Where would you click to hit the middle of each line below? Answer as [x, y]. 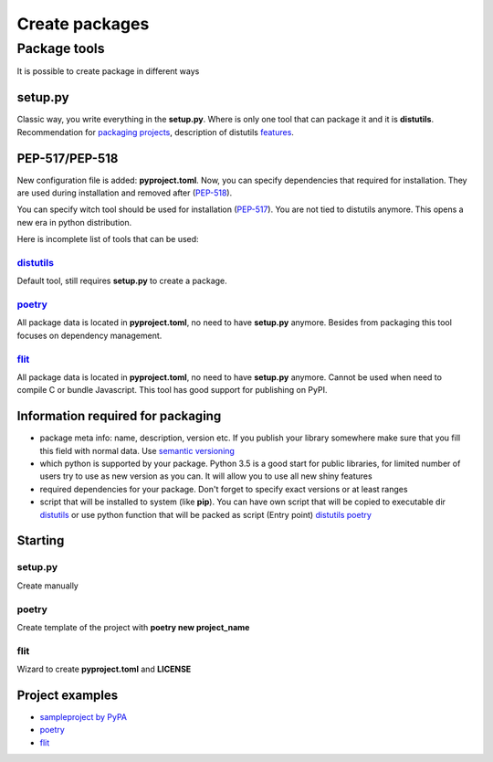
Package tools [61, 48]
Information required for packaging [119, 416]
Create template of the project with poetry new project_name [133, 627]
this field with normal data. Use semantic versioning [137, 450]
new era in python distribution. [74, 222]
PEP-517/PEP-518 [68, 159]
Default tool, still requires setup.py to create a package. [122, 281]
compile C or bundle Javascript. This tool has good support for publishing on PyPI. [172, 390]
